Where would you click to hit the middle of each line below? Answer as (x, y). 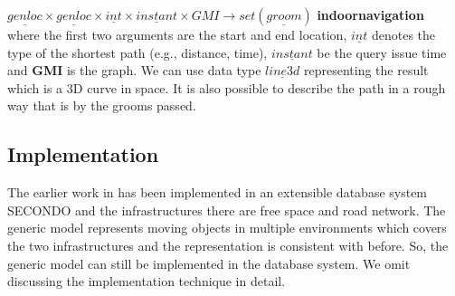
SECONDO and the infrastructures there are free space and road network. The (227, 210)
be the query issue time (382, 52)
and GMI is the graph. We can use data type (134, 70)
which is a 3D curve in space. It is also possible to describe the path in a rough (227, 87)
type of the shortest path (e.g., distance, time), (137, 52)
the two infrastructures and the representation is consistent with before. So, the (228, 245)
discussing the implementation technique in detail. (147, 281)
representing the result (366, 70)
